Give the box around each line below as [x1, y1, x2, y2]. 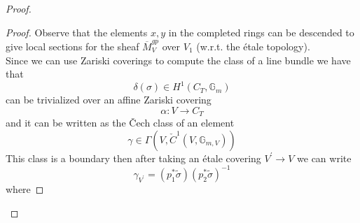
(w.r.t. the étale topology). [196, 38, 310, 53]
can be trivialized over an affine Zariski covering [6, 92, 212, 107]
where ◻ [6, 181, 44, 196]
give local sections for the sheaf [6, 38, 139, 53]
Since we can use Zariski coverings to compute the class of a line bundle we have [6, 52, 351, 67]
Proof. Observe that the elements [6, 24, 148, 39]
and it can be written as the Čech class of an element [6, 115, 235, 130]
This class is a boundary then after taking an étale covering [6, 150, 261, 165]
